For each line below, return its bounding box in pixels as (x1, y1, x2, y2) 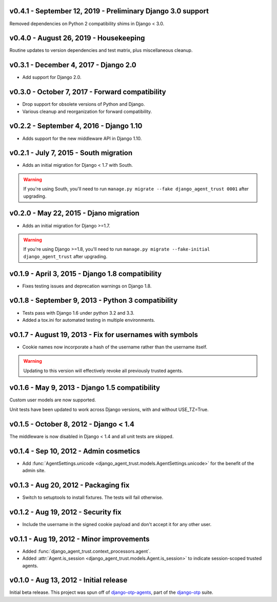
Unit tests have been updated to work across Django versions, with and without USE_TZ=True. (9, 406, 209, 413)
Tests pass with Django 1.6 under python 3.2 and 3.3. (22, 309, 134, 316)
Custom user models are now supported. (9, 397, 96, 403)
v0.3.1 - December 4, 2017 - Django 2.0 (9, 61, 136, 69)
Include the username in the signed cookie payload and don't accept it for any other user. (22, 521, 212, 527)
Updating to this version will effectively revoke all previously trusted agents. (23, 367, 183, 374)
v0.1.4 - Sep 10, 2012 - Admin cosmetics (9, 446, 141, 455)
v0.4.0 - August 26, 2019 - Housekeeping (9, 34, 145, 43)
